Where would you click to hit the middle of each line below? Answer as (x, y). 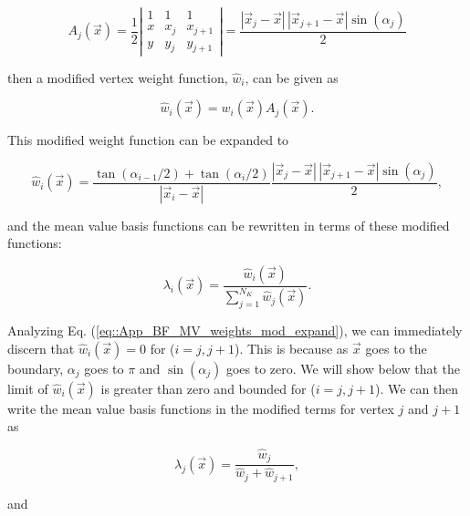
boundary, (36, 368)
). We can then (417, 388)
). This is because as (291, 348)
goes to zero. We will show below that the (343, 368)
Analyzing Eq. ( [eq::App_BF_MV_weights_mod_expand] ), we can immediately (235, 330)
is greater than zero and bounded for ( (208, 388)
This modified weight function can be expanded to (148, 140)
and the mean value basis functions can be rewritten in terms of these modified (229, 225)
